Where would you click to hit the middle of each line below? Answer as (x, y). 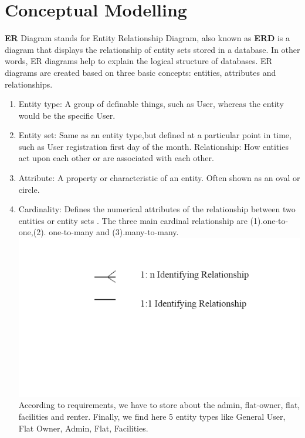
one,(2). (32, 232)
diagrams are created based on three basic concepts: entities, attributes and (140, 72)
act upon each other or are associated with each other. (116, 158)
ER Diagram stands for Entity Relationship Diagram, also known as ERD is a (148, 38)
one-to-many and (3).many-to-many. (114, 232)
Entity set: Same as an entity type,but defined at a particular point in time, (155, 135)
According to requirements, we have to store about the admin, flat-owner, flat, (159, 405)
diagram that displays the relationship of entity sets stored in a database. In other (152, 49)
